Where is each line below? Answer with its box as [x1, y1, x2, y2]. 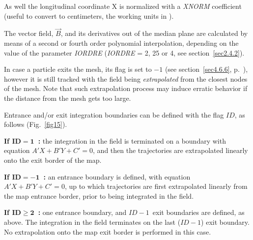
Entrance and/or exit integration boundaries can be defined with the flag [4, 109, 224, 120]
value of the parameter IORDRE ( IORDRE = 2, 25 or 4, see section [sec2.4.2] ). [4, 47, 245, 58]
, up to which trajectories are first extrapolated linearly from [64, 181, 248, 191]
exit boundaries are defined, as [152, 207, 245, 217]
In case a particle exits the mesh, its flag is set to [4, 64, 152, 74]
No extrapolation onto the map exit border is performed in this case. [4, 226, 211, 237]
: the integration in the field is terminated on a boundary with [38, 135, 226, 146]
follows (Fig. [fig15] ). [4, 119, 67, 129]
